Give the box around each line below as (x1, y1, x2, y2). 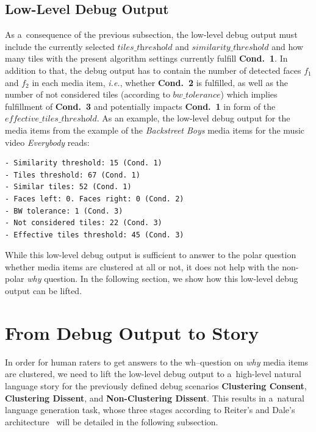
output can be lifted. (5, 284, 82, 297)
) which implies (220, 88, 278, 101)
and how (271, 40, 303, 52)
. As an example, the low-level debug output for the (96, 112, 290, 124)
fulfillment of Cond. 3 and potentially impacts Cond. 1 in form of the (5, 99, 276, 112)
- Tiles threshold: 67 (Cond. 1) (5, 170, 140, 179)
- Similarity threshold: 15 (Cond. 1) (5, 159, 162, 168)
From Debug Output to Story (5, 320, 259, 345)
